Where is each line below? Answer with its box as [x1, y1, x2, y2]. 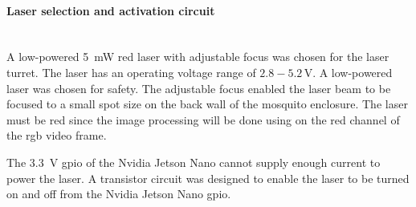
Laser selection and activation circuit [6, 2, 215, 18]
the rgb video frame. [6, 127, 107, 144]
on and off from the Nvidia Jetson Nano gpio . [6, 185, 231, 202]
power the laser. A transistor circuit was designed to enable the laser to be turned [6, 169, 410, 186]
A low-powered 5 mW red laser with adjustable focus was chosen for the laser [6, 48, 389, 65]
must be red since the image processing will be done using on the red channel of [6, 111, 400, 128]
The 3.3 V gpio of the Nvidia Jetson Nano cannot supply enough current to [6, 153, 381, 170]
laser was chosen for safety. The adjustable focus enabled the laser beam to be [6, 79, 391, 96]
